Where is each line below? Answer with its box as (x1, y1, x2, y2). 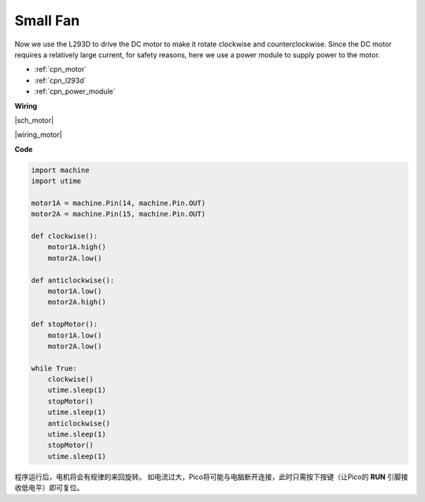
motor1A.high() (47, 242, 106, 252)
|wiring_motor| (14, 130, 62, 139)
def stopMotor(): (31, 319, 98, 329)
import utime (31, 177, 82, 186)
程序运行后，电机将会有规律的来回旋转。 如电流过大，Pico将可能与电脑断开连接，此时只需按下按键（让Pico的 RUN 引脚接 (14, 472, 408, 482)
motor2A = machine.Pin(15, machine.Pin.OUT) (31, 209, 206, 219)
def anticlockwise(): (31, 275, 115, 285)
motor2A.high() (47, 297, 106, 307)
